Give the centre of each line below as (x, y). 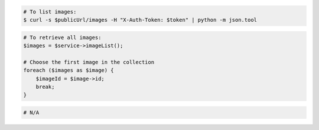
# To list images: (50, 11)
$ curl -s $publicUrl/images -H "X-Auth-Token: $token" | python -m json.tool (140, 20)
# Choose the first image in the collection (89, 62)
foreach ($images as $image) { (69, 70)
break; (45, 86)
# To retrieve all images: (62, 37)
